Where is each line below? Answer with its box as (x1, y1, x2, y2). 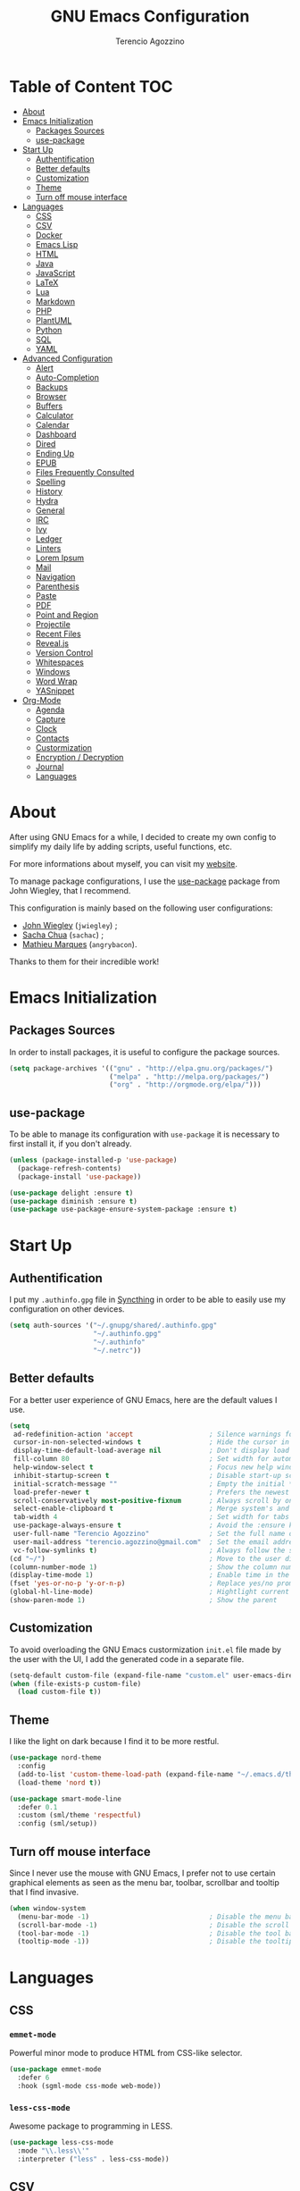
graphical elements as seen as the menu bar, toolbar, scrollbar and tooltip (9, 1876, 279, 1887)
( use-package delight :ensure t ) (9, 1188, 134, 1197)
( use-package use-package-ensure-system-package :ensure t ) (9, 1205, 238, 1214)
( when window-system (9, 1903, 87, 1913)
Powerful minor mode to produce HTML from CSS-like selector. (9, 2048, 243, 2059)
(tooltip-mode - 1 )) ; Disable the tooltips (17, 1937, 297, 1946)
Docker (35, 230, 62, 240)
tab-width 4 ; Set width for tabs (12, 1513, 290, 1522)
